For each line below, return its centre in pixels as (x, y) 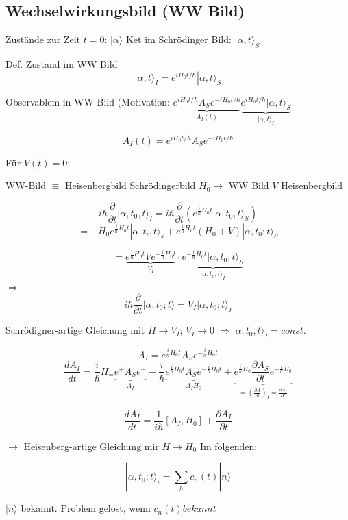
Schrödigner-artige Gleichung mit (75, 330)
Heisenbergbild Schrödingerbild (130, 185)
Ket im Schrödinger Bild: (178, 39)
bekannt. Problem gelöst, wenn (86, 508)
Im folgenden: (228, 446)
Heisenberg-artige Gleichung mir (91, 446)
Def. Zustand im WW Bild (62, 64)
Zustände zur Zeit (43, 39)
